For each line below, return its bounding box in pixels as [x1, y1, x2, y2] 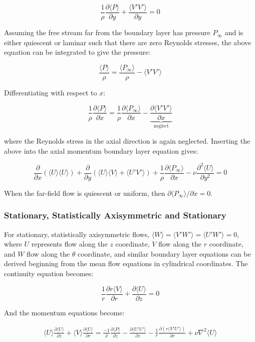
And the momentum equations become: [4, 307, 125, 317]
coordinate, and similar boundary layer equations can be [77, 248, 251, 259]
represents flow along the [31, 239, 108, 249]
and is [224, 27, 243, 38]
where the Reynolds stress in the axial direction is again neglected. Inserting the [4, 136, 250, 146]
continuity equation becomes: [4, 268, 94, 278]
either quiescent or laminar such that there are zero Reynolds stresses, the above [4, 37, 251, 47]
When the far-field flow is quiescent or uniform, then [4, 187, 165, 198]
